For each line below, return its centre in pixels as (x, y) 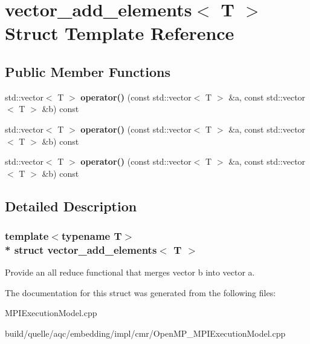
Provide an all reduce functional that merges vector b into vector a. (130, 272)
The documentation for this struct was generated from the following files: (140, 292)
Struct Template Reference (120, 33)
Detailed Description (71, 206)
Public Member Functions (88, 71)
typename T (92, 236)
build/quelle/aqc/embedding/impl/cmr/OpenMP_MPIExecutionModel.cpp (145, 333)
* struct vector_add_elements (81, 249)
